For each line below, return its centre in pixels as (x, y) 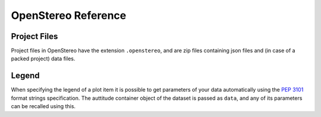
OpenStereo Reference (69, 15)
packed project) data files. (43, 58)
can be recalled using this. (43, 106)
